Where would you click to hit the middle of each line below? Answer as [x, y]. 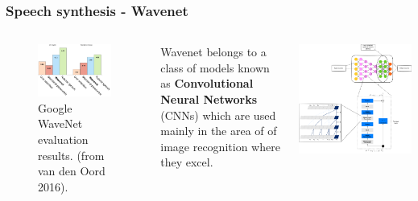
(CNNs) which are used [218, 115]
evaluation [63, 139]
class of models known [215, 67]
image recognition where [220, 146]
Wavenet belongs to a [213, 52]
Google [55, 107]
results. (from [71, 155]
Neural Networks [209, 99]
